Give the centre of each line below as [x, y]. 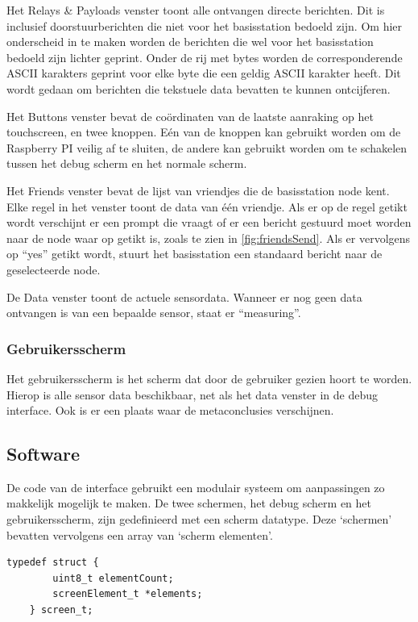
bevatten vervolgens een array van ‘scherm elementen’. [140, 534]
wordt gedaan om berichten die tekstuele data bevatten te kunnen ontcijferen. [199, 88]
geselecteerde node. [54, 269]
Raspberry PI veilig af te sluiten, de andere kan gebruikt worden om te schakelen [207, 147]
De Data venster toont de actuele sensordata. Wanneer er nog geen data [184, 296]
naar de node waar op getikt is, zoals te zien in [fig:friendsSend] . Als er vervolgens [209, 238]
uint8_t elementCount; [113, 578]
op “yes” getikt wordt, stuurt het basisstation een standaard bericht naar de [195, 254]
